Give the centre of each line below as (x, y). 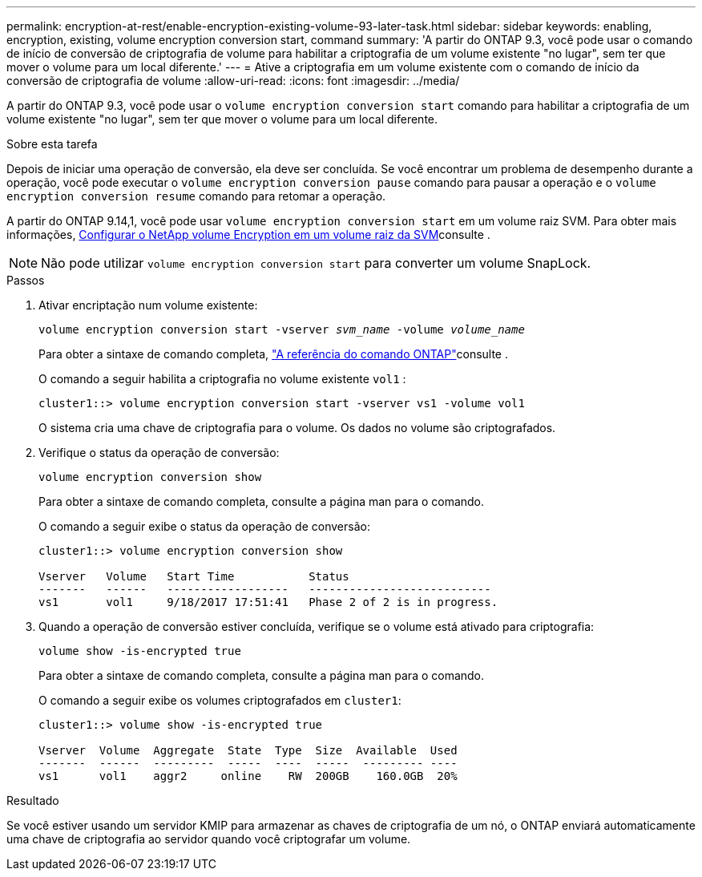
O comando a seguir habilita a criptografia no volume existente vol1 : (222, 379)
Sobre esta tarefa (52, 144)
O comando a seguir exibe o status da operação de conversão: (204, 526)
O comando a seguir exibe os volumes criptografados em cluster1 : (220, 700)
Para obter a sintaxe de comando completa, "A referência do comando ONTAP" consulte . (274, 354)
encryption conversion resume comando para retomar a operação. (196, 196)
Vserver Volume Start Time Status (194, 576)
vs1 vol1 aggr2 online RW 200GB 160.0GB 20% (248, 776)
